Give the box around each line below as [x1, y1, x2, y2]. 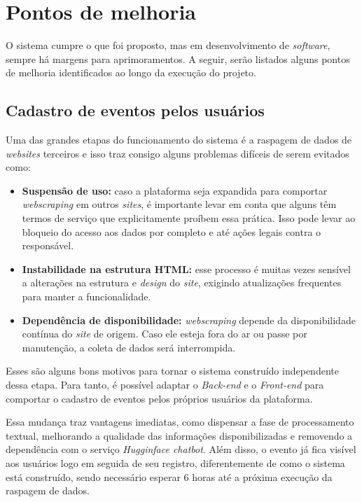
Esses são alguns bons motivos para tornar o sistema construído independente [6, 363, 339, 378]
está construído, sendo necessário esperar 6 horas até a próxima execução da [6, 469, 333, 484]
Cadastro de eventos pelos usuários [6, 99, 265, 121]
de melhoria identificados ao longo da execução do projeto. [6, 65, 256, 80]
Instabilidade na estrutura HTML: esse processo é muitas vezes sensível [22, 261, 351, 276]
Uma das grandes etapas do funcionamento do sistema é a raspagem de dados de [6, 132, 352, 147]
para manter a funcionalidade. [22, 289, 151, 304]
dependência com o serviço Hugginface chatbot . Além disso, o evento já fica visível [6, 442, 356, 456]
